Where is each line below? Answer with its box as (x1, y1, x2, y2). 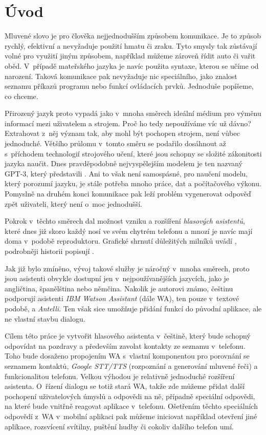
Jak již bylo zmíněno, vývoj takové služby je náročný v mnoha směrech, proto (5, 263, 250, 273)
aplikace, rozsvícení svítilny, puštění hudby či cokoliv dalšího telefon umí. (5, 421, 234, 431)
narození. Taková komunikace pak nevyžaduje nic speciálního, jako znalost (5, 70, 237, 81)
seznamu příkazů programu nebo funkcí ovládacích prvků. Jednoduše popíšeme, (5, 81, 254, 91)
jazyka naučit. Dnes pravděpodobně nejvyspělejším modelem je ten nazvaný (5, 158, 242, 169)
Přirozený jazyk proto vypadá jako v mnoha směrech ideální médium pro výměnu (5, 108, 261, 118)
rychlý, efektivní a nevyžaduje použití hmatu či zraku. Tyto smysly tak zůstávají (5, 40, 257, 51)
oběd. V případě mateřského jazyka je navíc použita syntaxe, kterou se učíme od (5, 60, 259, 71)
